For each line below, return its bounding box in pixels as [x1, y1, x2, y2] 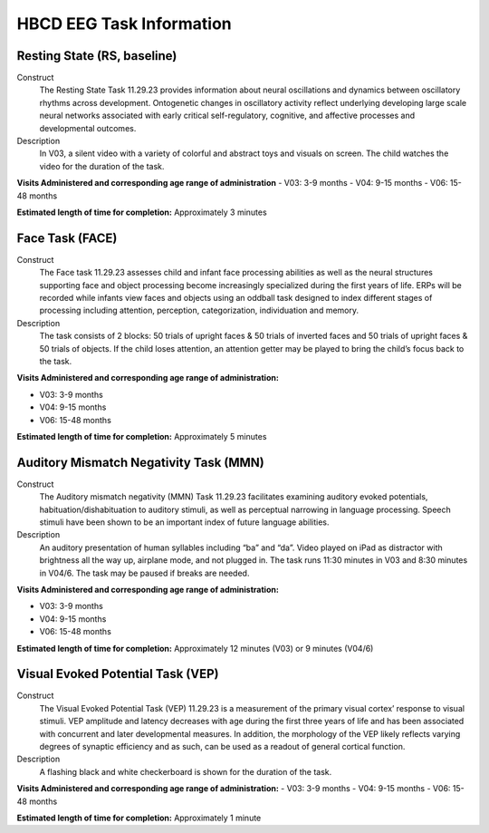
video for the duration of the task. [39, 160, 165, 171]
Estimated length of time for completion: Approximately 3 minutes [16, 207, 267, 218]
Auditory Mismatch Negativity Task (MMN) [16, 454, 264, 470]
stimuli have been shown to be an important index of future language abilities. [39, 517, 330, 528]
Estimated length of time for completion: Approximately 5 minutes [16, 431, 267, 441]
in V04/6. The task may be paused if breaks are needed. [39, 567, 250, 578]
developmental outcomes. [39, 122, 137, 133]
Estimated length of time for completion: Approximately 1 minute [16, 812, 262, 823]
